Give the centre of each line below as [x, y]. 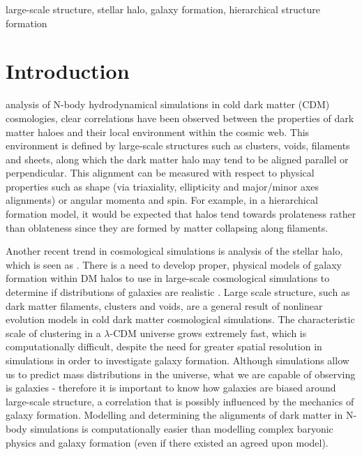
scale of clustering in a [53, 333]
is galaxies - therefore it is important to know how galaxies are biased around [171, 388]
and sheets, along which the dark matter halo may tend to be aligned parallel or [177, 159]
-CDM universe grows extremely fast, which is [208, 333]
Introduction [68, 71]
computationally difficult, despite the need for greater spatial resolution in [164, 346]
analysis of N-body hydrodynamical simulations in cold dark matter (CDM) [168, 104]
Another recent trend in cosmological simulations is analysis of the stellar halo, [174, 251]
